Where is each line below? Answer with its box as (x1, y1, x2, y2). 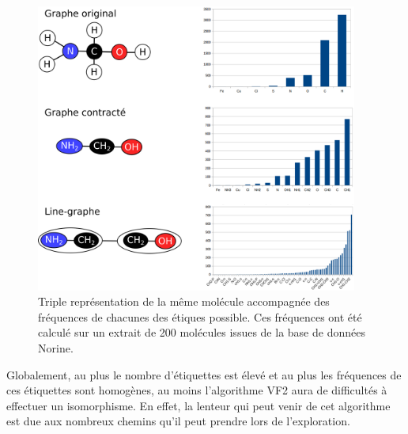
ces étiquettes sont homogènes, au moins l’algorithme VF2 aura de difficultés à (6, 382, 387, 398)
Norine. (38, 339, 74, 356)
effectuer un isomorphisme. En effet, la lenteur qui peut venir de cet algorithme (6, 397, 391, 413)
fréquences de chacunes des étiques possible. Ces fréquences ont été (38, 308, 362, 325)
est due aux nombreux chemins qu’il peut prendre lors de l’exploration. (6, 413, 350, 429)
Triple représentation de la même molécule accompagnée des (38, 293, 330, 310)
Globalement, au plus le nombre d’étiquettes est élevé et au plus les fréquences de (6, 366, 402, 383)
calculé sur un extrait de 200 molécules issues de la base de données (38, 324, 365, 341)
